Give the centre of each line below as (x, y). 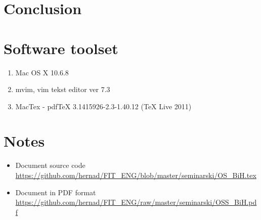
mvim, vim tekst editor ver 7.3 (63, 89)
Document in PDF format (56, 192)
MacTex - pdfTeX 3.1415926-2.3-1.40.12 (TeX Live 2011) (103, 106)
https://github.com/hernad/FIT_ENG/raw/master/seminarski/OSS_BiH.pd (136, 202)
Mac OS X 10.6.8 (42, 72)
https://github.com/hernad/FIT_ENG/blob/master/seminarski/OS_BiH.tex (136, 175)
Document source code (50, 165)
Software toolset (61, 48)
